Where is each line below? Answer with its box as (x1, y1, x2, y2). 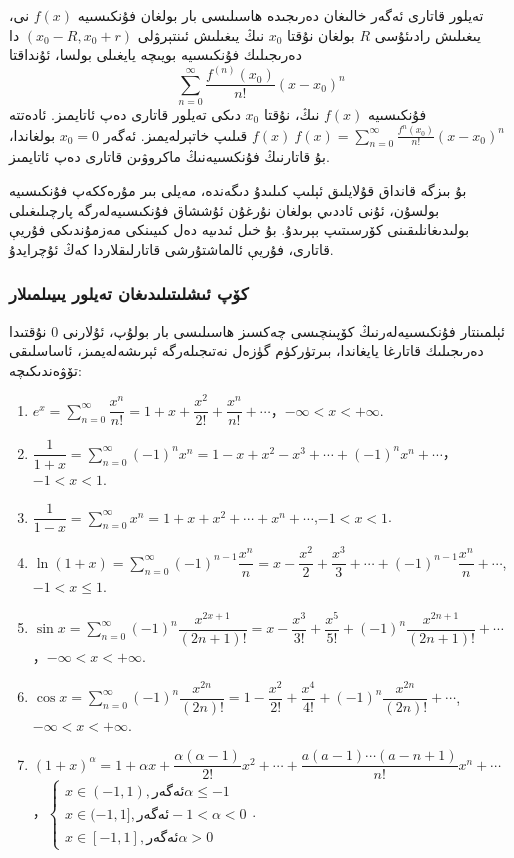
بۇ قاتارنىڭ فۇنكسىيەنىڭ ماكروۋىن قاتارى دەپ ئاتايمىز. (9, 146, 330, 167)
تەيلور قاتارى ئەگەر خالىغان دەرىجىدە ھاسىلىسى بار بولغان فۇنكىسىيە (77, 5, 484, 25)
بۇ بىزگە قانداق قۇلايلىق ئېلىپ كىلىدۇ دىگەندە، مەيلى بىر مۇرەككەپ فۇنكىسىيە (9, 179, 467, 200)
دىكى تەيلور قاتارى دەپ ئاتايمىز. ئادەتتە (9, 104, 241, 125)
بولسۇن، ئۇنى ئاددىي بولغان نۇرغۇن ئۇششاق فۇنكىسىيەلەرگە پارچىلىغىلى (9, 199, 440, 220)
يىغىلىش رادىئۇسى (374, 24, 481, 45)
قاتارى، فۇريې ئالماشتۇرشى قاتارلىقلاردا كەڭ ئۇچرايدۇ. (9, 238, 334, 259)
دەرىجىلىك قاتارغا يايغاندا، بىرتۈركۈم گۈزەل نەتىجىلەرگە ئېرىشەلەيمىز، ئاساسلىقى (9, 340, 484, 361)
